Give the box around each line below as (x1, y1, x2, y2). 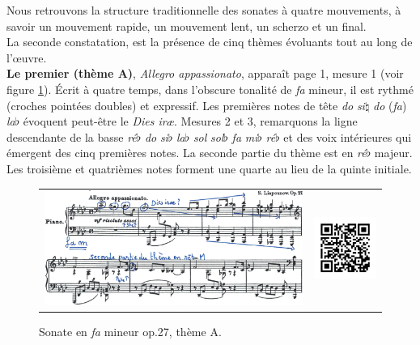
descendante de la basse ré (6, 128, 137, 145)
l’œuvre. (6, 49, 47, 66)
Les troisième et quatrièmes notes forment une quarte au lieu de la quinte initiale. (6, 160, 412, 177)
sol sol (193, 128, 224, 145)
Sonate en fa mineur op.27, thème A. (39, 322, 222, 339)
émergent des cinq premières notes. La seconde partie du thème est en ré (6, 144, 367, 161)
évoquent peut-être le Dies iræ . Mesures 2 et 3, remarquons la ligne (23, 113, 358, 130)
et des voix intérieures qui (283, 128, 412, 145)
